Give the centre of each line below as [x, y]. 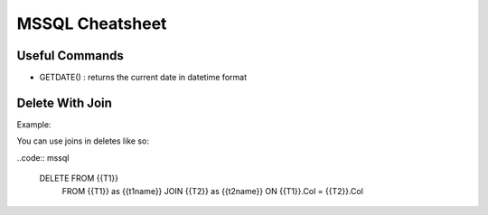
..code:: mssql [43, 157]
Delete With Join [65, 103]
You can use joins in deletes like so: [83, 141]
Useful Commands [70, 56]
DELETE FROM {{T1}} [79, 178]
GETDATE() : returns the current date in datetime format [143, 78]
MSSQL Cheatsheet [92, 23]
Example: [34, 124]
